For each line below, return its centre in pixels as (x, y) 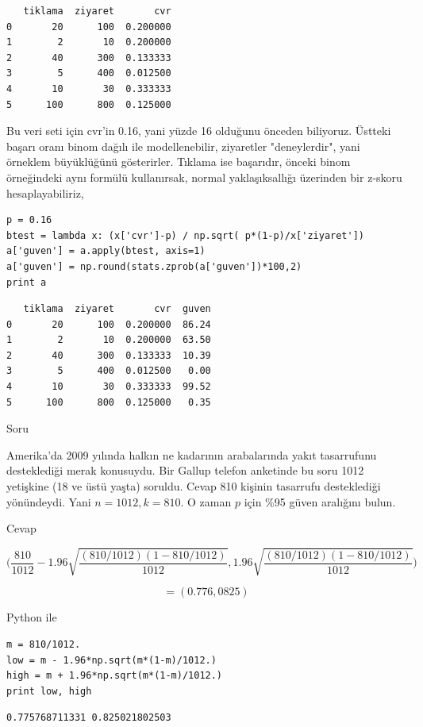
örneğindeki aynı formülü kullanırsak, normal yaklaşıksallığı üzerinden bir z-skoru (204, 177)
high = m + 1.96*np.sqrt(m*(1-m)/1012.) (115, 676)
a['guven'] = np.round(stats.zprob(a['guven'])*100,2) (154, 266)
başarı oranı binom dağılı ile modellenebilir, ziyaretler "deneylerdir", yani (183, 146)
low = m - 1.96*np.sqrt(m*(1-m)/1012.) (112, 660)
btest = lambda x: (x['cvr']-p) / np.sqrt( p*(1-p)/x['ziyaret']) (186, 235)
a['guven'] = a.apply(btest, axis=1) (106, 251)
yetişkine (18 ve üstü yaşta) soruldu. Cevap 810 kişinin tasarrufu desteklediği (194, 486)
